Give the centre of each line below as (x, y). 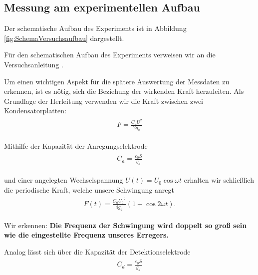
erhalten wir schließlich (219, 180)
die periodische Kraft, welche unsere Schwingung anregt (89, 189)
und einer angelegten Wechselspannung (64, 180)
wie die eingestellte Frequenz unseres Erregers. (86, 235)
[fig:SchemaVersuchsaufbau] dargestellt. (64, 38)
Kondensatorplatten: (35, 111)
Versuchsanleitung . (34, 64)
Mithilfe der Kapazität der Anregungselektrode (76, 146)
